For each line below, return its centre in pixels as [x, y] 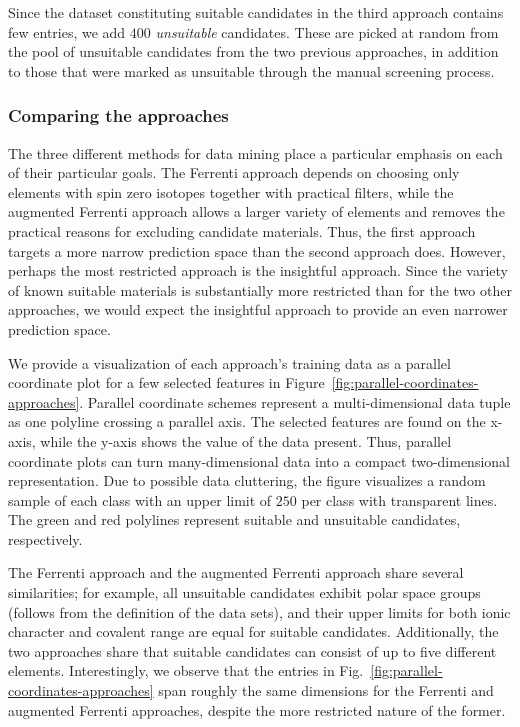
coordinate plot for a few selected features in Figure [166, 382]
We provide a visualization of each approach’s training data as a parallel [229, 362]
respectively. [45, 538]
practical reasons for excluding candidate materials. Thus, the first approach [242, 230]
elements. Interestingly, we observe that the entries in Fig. [186, 670]
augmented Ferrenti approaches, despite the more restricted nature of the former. [257, 709]
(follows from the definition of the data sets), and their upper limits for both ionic [259, 611]
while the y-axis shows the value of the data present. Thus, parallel [246, 440]
